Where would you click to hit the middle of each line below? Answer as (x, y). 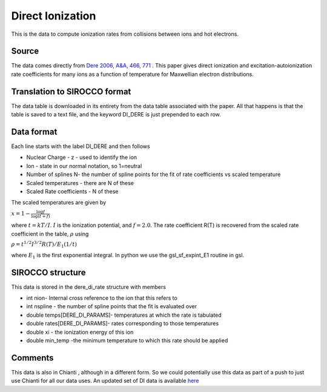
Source (25, 51)
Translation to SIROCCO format (71, 91)
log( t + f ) (41, 216)
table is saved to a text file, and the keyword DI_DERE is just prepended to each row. (116, 115)
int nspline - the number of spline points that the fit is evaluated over (112, 306)
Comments (32, 358)
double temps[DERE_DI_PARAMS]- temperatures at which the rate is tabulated (124, 315)
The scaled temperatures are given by (59, 203)
